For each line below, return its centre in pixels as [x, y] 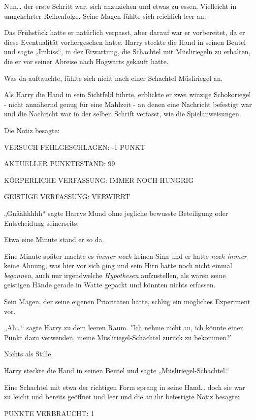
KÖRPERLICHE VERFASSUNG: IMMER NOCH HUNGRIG [99, 180]
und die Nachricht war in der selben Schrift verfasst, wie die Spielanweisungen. [123, 114]
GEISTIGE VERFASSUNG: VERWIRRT [67, 196]
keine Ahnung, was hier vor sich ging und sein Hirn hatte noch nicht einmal [118, 265]
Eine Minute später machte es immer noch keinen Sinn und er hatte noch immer [126, 256]
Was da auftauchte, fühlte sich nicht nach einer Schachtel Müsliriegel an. [113, 78]
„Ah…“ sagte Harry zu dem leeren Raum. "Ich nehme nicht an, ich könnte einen [124, 328]
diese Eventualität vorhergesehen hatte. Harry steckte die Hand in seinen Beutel [125, 42]
